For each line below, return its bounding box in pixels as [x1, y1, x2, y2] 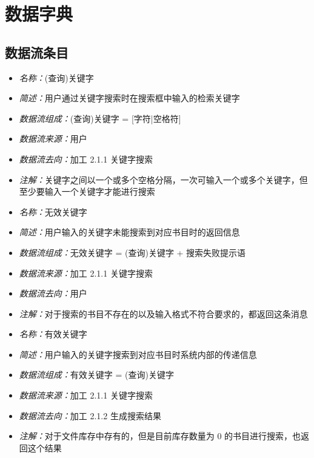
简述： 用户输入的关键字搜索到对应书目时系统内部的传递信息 [19, 348, 257, 360]
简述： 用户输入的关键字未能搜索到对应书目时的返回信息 [19, 226, 240, 238]
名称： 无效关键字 [19, 205, 87, 218]
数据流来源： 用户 [19, 132, 87, 145]
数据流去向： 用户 [19, 287, 87, 300]
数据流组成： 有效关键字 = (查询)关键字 [19, 368, 174, 381]
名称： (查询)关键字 [19, 71, 94, 84]
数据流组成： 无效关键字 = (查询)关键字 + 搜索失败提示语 [19, 246, 246, 258]
